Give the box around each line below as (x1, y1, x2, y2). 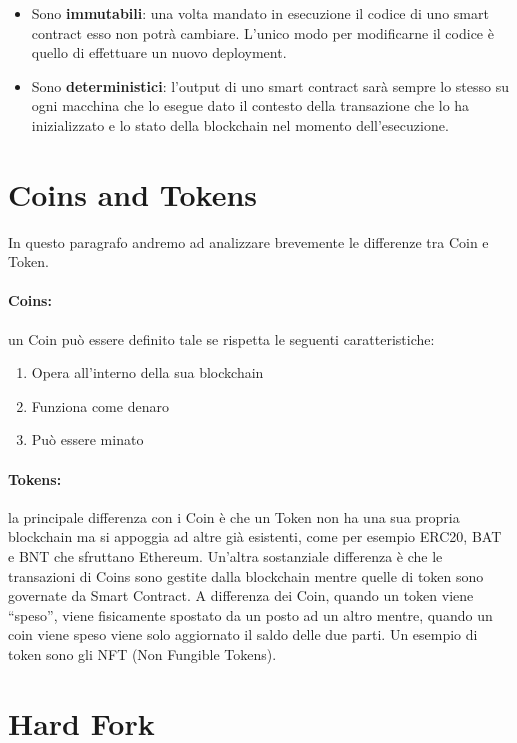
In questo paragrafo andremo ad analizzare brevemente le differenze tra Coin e (8, 231, 489, 252)
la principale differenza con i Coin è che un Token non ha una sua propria (8, 506, 460, 527)
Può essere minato (31, 429, 144, 450)
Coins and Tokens (8, 173, 258, 214)
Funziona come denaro (31, 395, 169, 416)
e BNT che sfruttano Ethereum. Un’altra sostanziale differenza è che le (8, 546, 443, 567)
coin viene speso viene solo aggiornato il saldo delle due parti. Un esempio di (8, 624, 478, 645)
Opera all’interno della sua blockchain (31, 362, 264, 383)
